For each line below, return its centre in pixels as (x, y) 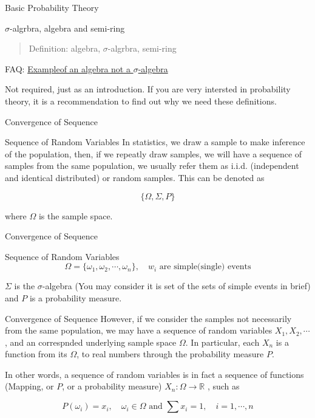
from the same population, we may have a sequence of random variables (139, 330)
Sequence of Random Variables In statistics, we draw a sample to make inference (155, 142)
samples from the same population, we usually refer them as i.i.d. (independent (152, 166)
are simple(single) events (205, 267)
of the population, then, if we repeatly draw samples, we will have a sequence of (154, 153)
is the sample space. (76, 215)
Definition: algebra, (65, 48)
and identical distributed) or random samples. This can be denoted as (135, 177)
